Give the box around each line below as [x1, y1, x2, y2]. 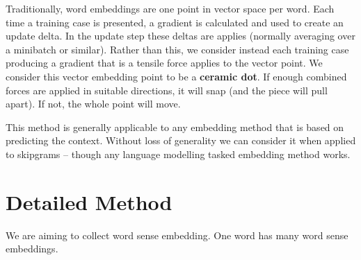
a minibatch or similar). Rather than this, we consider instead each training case [6, 42, 349, 56]
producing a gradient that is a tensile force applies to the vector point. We [6, 55, 323, 70]
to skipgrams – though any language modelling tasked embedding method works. [6, 146, 351, 161]
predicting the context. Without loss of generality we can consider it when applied [6, 133, 356, 148]
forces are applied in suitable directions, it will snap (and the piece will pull [6, 83, 328, 97]
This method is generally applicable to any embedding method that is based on [6, 119, 344, 134]
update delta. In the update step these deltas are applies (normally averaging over [6, 28, 355, 43]
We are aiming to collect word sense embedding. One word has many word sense [6, 227, 348, 242]
